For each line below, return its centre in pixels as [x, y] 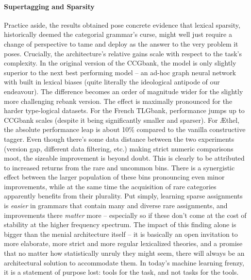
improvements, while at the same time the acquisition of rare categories [110, 186]
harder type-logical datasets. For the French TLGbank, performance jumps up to [124, 110]
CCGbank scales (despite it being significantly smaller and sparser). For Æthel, [122, 120]
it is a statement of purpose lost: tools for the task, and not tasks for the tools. [121, 272]
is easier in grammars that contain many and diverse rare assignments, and [116, 206]
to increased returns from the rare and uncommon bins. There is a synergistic [119, 167]
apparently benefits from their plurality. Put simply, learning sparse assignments [123, 196]
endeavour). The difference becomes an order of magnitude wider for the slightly [124, 91]
